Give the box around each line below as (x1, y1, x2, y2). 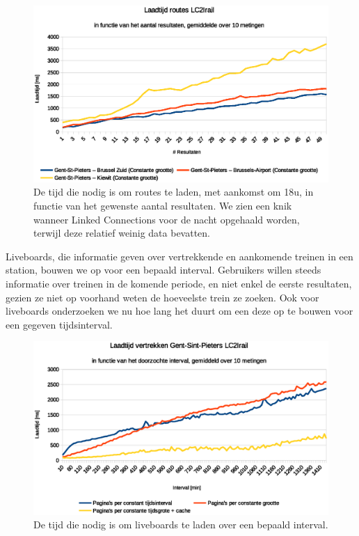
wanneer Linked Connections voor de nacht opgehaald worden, (33, 212, 300, 226)
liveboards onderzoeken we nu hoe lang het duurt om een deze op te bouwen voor (6, 304, 353, 318)
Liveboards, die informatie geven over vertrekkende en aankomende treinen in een (6, 249, 353, 263)
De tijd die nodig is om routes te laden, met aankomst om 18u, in (33, 184, 314, 199)
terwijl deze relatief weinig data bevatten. (33, 226, 211, 240)
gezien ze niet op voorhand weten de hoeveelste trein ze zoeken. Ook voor (6, 290, 319, 304)
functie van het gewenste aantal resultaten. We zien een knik (33, 198, 292, 212)
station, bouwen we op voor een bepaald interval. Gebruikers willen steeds (6, 262, 321, 277)
